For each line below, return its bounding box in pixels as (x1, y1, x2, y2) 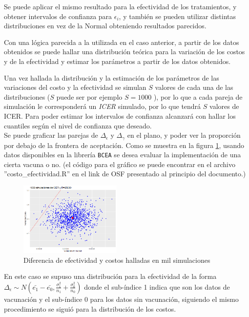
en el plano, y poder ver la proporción (127, 130, 241, 140)
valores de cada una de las (155, 82, 233, 92)
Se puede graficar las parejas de (4, 130, 98, 140)
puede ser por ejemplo (56, 91, 123, 102)
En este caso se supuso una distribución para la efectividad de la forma (4, 271, 217, 281)
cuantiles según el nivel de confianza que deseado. (4, 120, 152, 130)
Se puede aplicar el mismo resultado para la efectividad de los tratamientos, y (4, 1, 237, 11)
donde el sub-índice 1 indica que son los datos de (84, 281, 230, 292)
